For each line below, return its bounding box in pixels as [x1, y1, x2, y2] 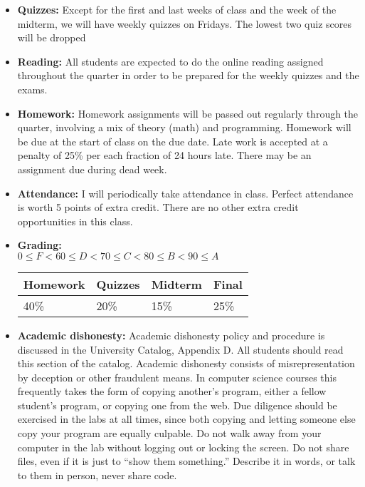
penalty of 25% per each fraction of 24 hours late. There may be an [17, 148, 312, 163]
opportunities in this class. [17, 213, 133, 228]
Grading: [17, 237, 62, 252]
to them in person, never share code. [17, 467, 177, 482]
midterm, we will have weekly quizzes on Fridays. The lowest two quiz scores [17, 16, 352, 31]
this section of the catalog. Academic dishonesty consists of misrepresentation [17, 356, 355, 371]
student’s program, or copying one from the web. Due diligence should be [17, 397, 337, 412]
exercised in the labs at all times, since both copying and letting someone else [17, 411, 356, 426]
